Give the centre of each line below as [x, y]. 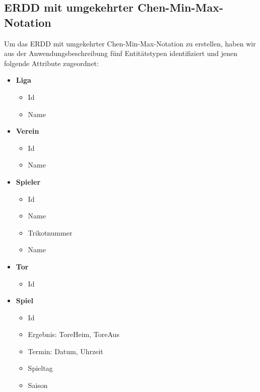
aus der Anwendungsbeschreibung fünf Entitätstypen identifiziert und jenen [121, 53]
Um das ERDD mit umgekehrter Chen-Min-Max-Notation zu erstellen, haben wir [130, 43]
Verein [27, 131]
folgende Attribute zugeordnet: [51, 63]
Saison [38, 385]
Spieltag [40, 368]
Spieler [28, 181]
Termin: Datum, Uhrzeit [66, 351]
